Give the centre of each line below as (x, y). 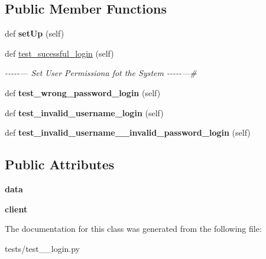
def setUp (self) (35, 33)
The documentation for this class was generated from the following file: (133, 229)
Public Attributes (60, 164)
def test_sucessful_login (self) (59, 53)
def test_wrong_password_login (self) (83, 92)
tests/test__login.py (43, 248)
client (16, 209)
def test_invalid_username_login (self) (84, 112)
